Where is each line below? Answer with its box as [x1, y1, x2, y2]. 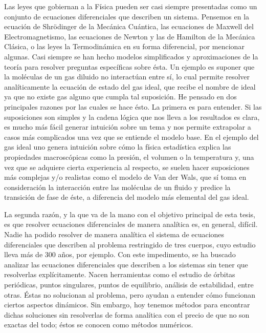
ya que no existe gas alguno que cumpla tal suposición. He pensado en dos [4, 91, 237, 102]
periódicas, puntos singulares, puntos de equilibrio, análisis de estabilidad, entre [4, 279, 254, 290]
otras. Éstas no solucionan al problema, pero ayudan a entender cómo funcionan [4, 289, 256, 300]
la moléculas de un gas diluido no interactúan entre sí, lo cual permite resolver [4, 71, 250, 82]
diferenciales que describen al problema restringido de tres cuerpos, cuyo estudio [4, 239, 256, 249]
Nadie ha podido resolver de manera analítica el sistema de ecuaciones [4, 229, 225, 240]
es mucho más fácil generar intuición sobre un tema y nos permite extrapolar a [4, 121, 251, 132]
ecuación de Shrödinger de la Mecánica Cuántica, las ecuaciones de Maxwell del [4, 21, 254, 32]
